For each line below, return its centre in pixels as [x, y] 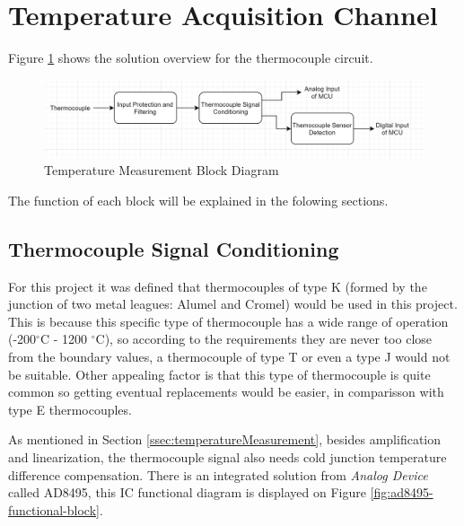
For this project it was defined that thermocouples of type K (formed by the [218, 286]
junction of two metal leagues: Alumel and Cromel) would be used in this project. [233, 304]
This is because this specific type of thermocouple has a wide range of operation [228, 321]
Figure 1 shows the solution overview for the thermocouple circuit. [191, 58]
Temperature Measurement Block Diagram [162, 170]
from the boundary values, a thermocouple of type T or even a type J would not [229, 357]
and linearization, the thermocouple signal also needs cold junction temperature [228, 457]
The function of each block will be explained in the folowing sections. [198, 200]
